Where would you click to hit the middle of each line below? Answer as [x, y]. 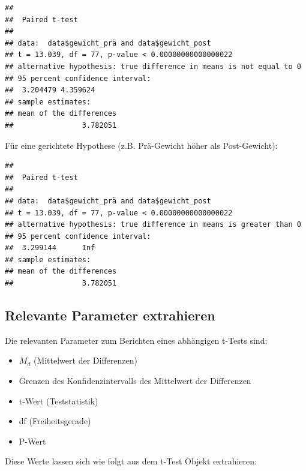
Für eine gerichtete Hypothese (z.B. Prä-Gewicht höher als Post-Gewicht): [141, 145]
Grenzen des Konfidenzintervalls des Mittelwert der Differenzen [135, 381]
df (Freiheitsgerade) [55, 421]
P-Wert [32, 441]
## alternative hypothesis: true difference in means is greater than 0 [153, 225]
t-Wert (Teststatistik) [58, 400]
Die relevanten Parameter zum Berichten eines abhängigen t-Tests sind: [136, 340]
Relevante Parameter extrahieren [110, 315]
